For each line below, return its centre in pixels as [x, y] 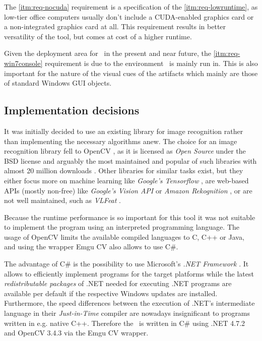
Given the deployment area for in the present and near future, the [108, 53]
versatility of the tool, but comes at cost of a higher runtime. [98, 36]
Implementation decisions [72, 110]
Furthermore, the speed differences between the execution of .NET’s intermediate [129, 303]
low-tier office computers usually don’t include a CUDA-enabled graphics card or [129, 16]
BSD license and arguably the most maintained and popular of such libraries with [130, 160]
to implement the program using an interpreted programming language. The [122, 227]
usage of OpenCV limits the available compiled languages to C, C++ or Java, [124, 236]
